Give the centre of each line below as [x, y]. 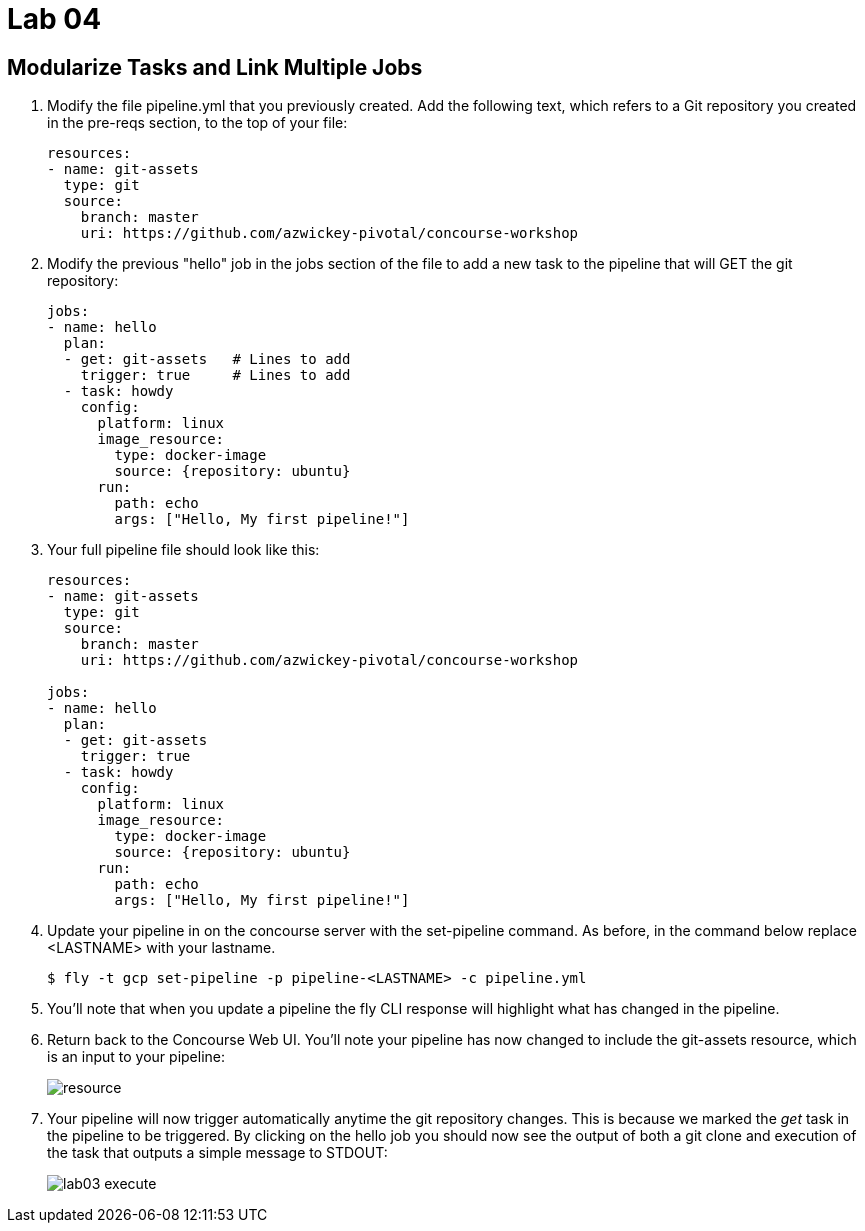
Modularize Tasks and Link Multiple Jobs [215, 67]
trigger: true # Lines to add [215, 375]
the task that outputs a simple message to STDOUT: [217, 1153]
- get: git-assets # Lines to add [207, 359]
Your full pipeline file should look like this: [183, 550]
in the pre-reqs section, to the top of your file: [197, 123]
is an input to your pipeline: [136, 1057]
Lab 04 [54, 19]
